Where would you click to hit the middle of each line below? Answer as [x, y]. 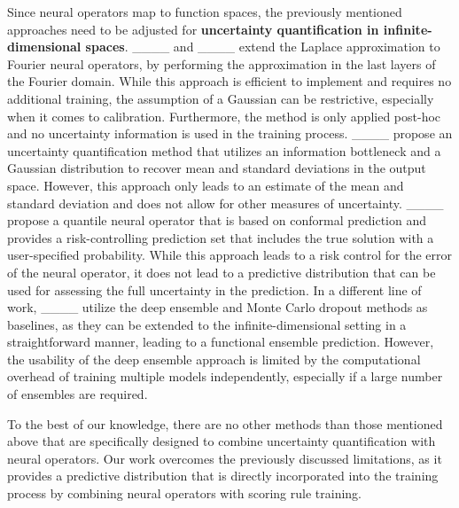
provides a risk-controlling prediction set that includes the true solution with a [221, 237]
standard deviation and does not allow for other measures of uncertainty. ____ [226, 203]
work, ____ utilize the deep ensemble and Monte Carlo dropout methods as [218, 307]
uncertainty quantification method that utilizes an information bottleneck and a [224, 150]
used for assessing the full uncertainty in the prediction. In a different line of [214, 289]
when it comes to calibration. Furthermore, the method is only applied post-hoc [224, 116]
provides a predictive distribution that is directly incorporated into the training [223, 476]
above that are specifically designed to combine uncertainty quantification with [222, 441]
